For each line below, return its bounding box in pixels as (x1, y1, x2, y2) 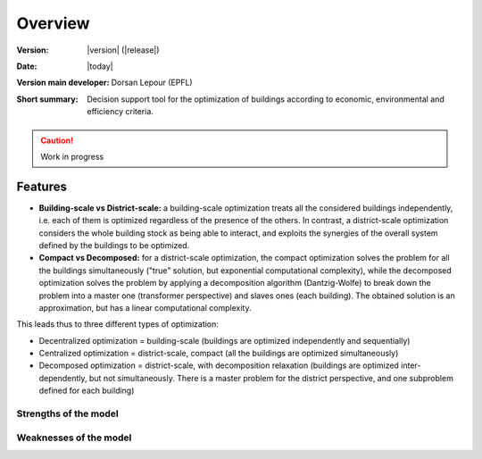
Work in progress (40, 151, 104, 162)
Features (16, 179, 67, 194)
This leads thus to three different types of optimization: (16, 319, 219, 330)
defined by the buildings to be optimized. (38, 239, 190, 250)
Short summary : (16, 94, 79, 104)
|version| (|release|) (87, 45, 160, 55)
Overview (16, 13, 90, 33)
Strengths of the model (16, 407, 120, 420)
